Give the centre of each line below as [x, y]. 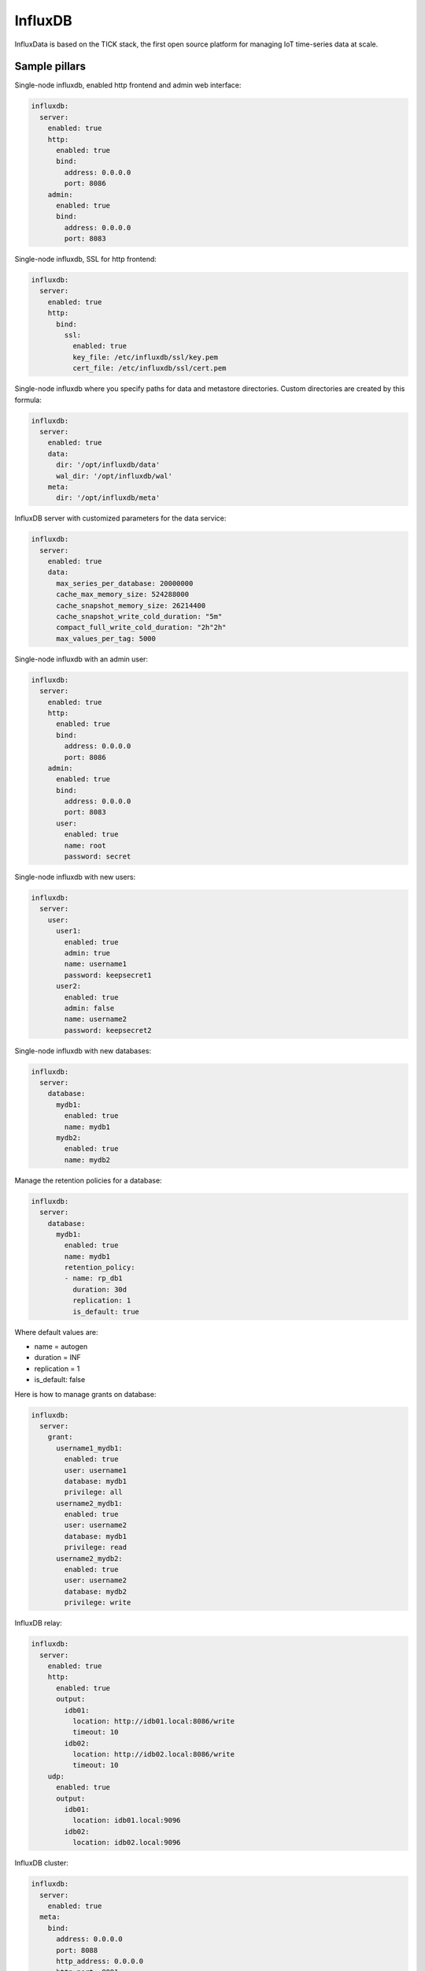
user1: [69, 931]
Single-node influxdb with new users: [75, 877]
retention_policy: [100, 1268]
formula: [28, 400]
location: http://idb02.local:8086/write [153, 1755]
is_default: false [60, 1380]
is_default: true [105, 1312]
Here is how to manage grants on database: [85, 1394]
